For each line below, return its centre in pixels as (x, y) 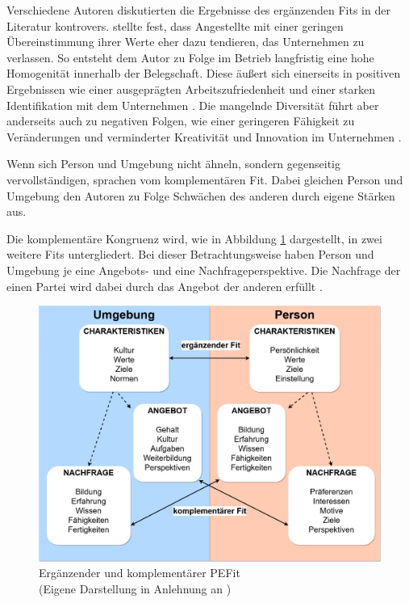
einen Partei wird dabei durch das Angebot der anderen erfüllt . (165, 286)
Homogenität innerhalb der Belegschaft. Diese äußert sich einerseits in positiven (204, 73)
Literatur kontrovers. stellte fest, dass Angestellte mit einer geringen (175, 25)
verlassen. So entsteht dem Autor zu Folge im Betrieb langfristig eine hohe (190, 57)
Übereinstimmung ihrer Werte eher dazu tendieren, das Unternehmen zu (186, 42)
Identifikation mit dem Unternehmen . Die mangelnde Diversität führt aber (193, 105)
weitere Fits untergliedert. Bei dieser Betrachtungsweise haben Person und (190, 254)
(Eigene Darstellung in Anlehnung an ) (135, 589)
